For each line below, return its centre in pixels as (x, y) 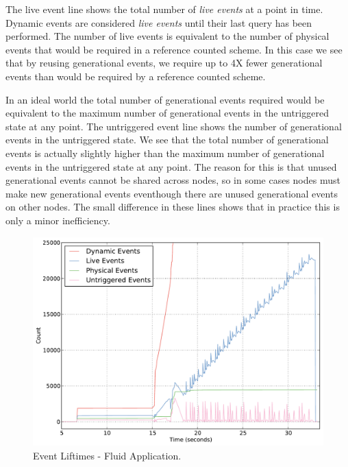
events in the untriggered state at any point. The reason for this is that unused (171, 166)
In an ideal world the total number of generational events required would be (165, 99)
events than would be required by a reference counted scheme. (136, 76)
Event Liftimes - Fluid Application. (107, 455)
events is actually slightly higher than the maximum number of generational (165, 153)
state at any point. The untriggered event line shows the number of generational (174, 126)
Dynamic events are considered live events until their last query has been (159, 22)
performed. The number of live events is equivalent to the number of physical (167, 36)
